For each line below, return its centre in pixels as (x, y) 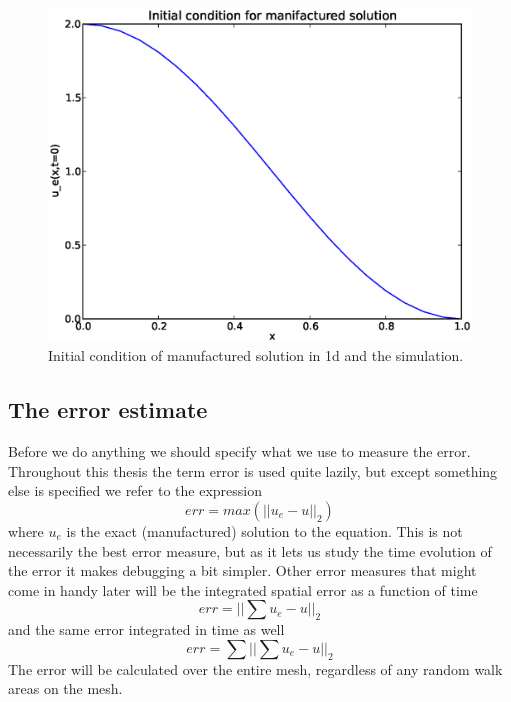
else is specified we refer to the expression (135, 490)
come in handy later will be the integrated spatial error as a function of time (243, 589)
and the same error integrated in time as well (146, 629)
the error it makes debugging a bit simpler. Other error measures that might (242, 570)
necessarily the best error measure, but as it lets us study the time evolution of (250, 550)
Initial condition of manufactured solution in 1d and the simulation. (256, 355)
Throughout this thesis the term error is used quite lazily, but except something (253, 470)
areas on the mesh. (65, 688)
